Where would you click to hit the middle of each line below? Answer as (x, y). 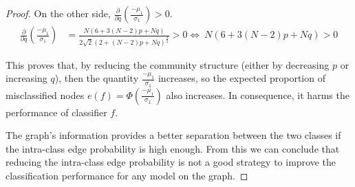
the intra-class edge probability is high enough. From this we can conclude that (173, 148)
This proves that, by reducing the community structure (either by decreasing (168, 64)
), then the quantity (97, 78)
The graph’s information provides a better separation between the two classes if (173, 135)
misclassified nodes (45, 95)
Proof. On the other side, (58, 13)
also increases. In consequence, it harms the (258, 95)
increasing (26, 78)
